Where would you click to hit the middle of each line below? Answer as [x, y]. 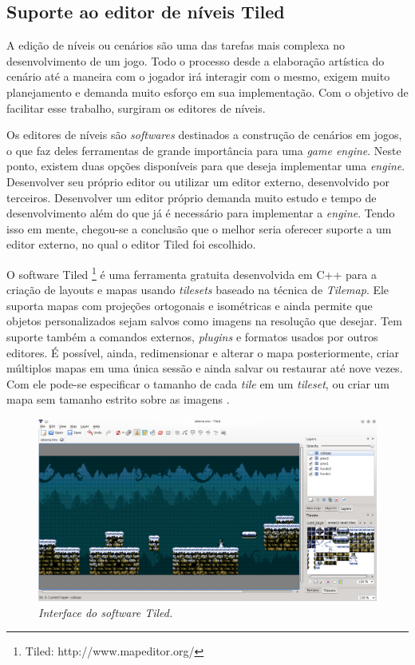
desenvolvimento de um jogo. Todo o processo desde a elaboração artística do [196, 60]
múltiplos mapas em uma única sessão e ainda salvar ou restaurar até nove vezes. [205, 368]
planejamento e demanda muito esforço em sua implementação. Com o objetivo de [207, 92]
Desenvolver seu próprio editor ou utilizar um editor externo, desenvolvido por [198, 181]
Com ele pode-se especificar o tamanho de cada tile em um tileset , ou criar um [198, 383]
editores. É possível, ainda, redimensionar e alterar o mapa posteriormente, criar [203, 352]
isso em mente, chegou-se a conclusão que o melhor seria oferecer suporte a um [199, 228]
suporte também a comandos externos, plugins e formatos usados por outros [192, 336]
